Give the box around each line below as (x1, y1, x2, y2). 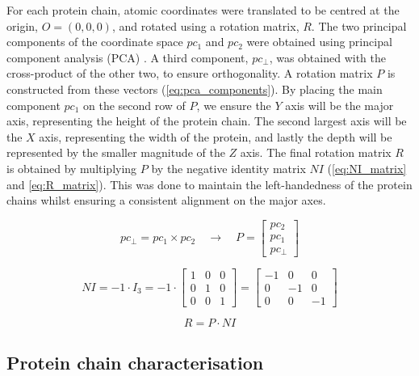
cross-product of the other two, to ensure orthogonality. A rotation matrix (6, 65, 373, 82)
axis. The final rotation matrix (240, 144, 392, 161)
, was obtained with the (269, 49, 386, 65)
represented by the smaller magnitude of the (6, 144, 225, 161)
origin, (6, 17, 38, 34)
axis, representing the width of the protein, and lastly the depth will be (39, 128, 392, 145)
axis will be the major (285, 96, 394, 113)
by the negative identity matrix (151, 159, 306, 176)
